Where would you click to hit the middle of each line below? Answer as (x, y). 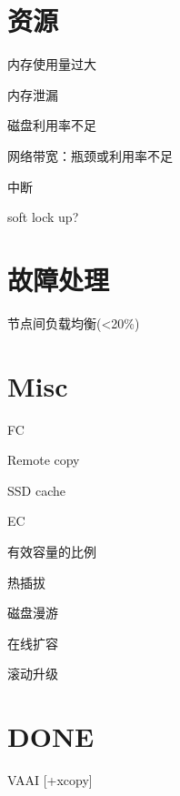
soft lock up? (43, 217)
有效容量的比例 (52, 551)
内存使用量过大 (52, 64)
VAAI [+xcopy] (50, 780)
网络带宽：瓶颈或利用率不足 (90, 155)
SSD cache (36, 490)
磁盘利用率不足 (52, 125)
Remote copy (44, 460)
